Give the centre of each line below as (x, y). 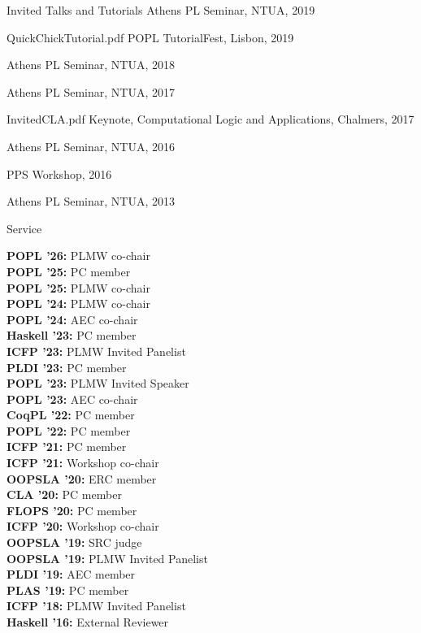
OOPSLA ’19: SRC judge (74, 542)
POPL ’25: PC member (69, 271)
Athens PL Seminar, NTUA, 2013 (91, 201)
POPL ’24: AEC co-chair (72, 319)
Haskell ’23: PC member (72, 335)
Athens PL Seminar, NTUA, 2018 (91, 65)
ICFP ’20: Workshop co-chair (83, 526)
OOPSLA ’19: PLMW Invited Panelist (107, 558)
